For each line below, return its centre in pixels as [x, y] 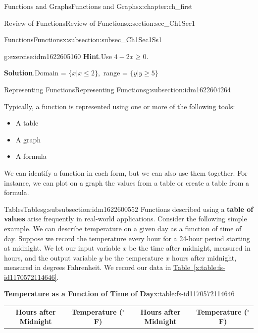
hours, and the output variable [51, 257]
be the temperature [134, 257]
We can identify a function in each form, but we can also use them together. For [126, 172]
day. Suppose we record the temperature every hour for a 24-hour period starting [127, 238]
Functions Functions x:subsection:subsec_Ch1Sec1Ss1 [83, 39]
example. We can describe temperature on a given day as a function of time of [123, 228]
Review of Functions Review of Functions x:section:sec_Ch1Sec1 [100, 23]
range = [115, 73]
